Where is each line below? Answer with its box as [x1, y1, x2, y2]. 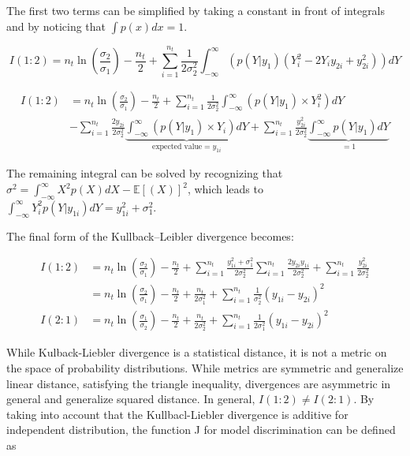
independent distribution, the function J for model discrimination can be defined [6, 421, 396, 438]
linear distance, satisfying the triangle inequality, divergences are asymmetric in [6, 375, 391, 391]
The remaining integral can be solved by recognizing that [6, 165, 283, 181]
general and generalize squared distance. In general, [6, 391, 255, 407]
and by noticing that [6, 17, 106, 34]
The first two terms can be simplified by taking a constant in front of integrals [6, 2, 386, 18]
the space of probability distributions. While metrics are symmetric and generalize [6, 359, 404, 376]
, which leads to [187, 181, 263, 197]
